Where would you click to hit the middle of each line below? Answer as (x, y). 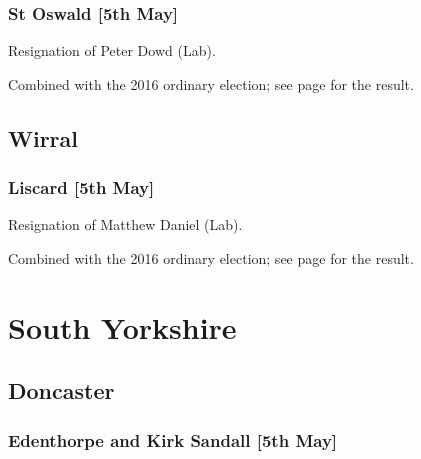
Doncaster (61, 390)
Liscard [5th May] (81, 187)
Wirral (43, 137)
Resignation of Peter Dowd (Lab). (112, 50)
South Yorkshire (122, 326)
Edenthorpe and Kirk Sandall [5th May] (173, 439)
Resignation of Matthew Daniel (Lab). (125, 224)
